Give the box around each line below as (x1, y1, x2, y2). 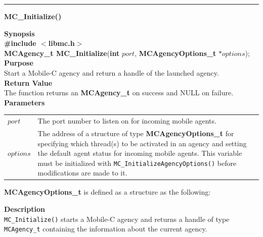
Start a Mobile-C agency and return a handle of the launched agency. (4, 67, 219, 78)
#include (4, 38, 36, 48)
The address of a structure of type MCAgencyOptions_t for (37, 128, 234, 138)
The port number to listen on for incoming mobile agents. (37, 115, 216, 126)
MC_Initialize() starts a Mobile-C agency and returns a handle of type (4, 213, 230, 224)
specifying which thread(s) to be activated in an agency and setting (37, 138, 247, 148)
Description (4, 204, 46, 214)
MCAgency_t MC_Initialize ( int (4, 47, 120, 58)
